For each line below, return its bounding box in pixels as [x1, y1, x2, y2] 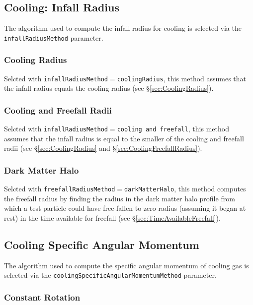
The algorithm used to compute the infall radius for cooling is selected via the [4, 23, 242, 33]
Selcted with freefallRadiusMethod [4, 183, 115, 194]
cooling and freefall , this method [117, 123, 229, 134]
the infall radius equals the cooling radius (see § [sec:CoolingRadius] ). [4, 83, 214, 93]
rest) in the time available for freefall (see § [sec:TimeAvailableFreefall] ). [4, 213, 221, 223]
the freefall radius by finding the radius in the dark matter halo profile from [4, 193, 235, 203]
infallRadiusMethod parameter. [4, 32, 103, 43]
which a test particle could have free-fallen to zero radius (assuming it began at [4, 203, 246, 213]
